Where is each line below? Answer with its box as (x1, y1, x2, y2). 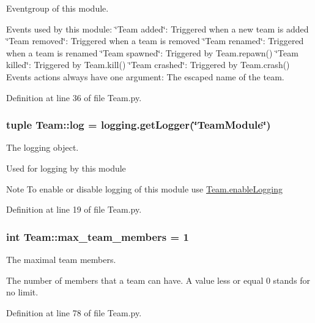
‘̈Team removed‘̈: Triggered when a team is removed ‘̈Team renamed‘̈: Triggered (6, 34, 304, 47)
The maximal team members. (6, 253, 116, 265)
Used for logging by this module (6, 161, 126, 174)
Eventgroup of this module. (6, 2, 109, 14)
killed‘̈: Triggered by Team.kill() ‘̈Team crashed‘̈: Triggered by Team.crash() (6, 58, 290, 71)
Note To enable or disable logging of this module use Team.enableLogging (6, 182, 283, 195)
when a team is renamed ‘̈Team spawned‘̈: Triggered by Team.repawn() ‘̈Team (6, 46, 298, 59)
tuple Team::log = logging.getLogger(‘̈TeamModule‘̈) (6, 117, 271, 132)
